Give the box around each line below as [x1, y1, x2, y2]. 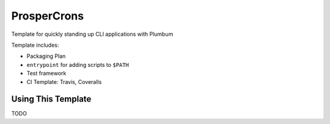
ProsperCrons [11, 9, 84, 22]
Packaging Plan [26, 52, 66, 60]
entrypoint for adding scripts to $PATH [26, 61, 130, 68]
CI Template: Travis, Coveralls [26, 78, 102, 85]
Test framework [26, 70, 67, 77]
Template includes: [11, 41, 59, 49]
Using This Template [11, 94, 92, 105]
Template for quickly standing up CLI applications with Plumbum [11, 30, 174, 38]
